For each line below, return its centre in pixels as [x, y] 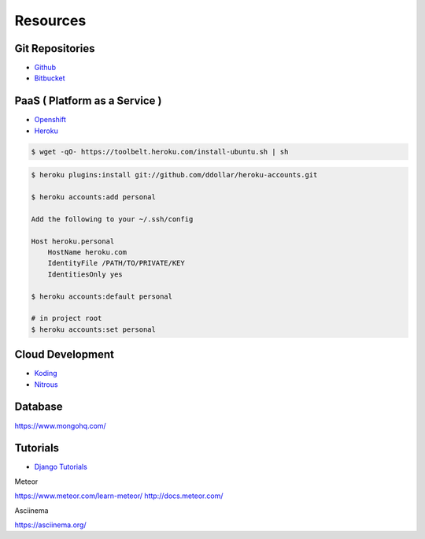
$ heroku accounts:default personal [102, 296]
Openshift [50, 120]
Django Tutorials [61, 467]
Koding [46, 374]
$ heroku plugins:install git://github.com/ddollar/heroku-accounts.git [174, 175]
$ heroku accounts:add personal [94, 197]
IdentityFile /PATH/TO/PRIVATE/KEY [116, 263]
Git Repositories [55, 48]
